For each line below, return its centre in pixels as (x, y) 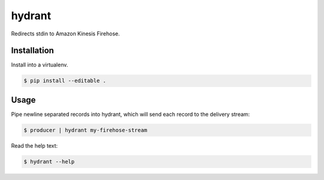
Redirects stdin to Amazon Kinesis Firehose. (65, 34)
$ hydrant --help (49, 161)
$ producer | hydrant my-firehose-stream (85, 130)
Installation (32, 51)
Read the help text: (34, 145)
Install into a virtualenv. (40, 65)
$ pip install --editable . (65, 81)
